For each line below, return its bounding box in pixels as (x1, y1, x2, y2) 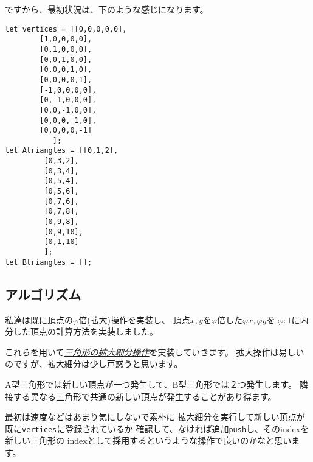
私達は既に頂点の (5, 313, 73, 326)
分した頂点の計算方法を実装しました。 (5, 325, 158, 338)
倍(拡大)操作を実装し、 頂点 (78, 313, 190, 326)
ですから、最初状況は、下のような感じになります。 (5, 3, 208, 15)
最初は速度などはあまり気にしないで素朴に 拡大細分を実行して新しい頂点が (5, 410, 305, 423)
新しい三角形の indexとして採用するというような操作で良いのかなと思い (5, 434, 292, 447)
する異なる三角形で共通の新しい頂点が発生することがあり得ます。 (13, 390, 277, 402)
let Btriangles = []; (5, 257, 92, 267)
